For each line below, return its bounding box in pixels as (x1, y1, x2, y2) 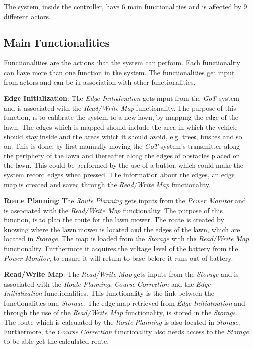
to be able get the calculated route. (4, 336, 109, 346)
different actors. (4, 11, 51, 21)
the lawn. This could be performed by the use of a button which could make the (4, 160, 244, 170)
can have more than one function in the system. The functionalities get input (4, 67, 234, 77)
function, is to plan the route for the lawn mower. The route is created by (4, 214, 224, 225)
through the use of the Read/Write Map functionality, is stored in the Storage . (4, 307, 237, 317)
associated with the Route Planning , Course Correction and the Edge (4, 278, 211, 289)
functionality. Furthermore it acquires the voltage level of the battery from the (4, 243, 238, 253)
